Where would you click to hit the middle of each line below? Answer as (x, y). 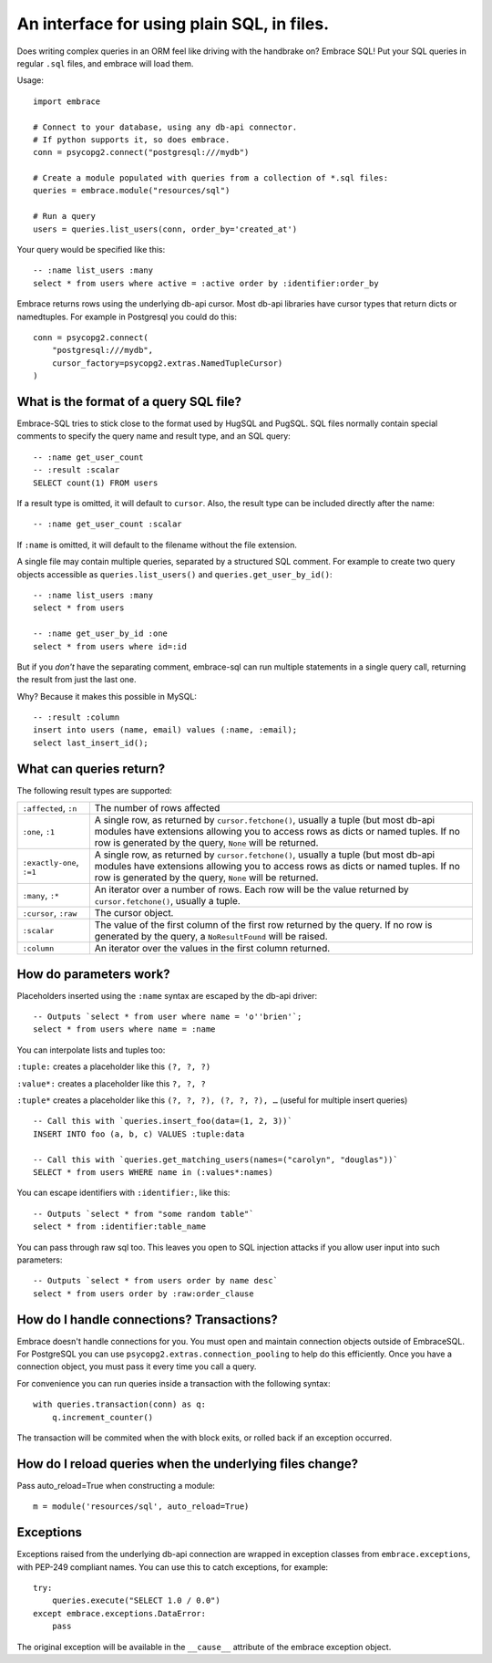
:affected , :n (50, 808)
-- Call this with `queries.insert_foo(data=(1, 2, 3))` (163, 1121)
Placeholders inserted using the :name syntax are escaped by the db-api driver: (167, 995)
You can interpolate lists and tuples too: (91, 1050)
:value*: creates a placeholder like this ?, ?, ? (112, 1083)
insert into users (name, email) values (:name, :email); (165, 730)
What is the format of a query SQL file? (129, 401)
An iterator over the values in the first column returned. (212, 949)
